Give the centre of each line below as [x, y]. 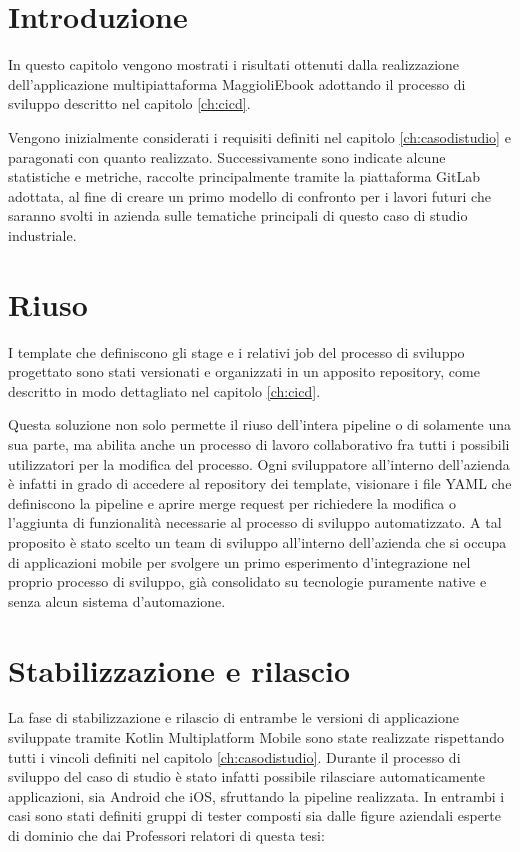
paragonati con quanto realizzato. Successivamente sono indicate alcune [227, 156]
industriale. [42, 234]
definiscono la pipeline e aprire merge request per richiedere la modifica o [232, 502]
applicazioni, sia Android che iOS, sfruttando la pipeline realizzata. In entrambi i [256, 795]
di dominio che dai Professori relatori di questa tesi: [166, 835]
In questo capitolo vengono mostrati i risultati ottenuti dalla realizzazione [234, 64]
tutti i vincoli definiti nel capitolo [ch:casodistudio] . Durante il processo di [234, 756]
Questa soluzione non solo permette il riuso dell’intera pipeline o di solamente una [259, 424]
